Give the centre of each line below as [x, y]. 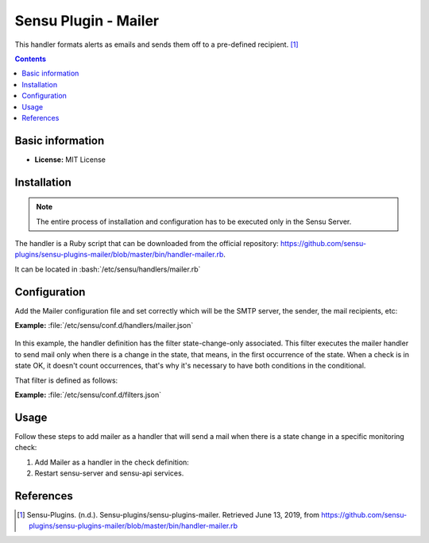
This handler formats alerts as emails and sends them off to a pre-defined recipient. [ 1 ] [157, 44]
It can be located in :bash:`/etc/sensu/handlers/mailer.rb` [108, 269]
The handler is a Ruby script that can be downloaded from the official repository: [147, 243]
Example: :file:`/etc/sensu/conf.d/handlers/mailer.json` [104, 325]
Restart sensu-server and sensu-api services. [109, 473]
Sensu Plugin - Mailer [87, 21]
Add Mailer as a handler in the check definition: [112, 462]
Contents [31, 59]
